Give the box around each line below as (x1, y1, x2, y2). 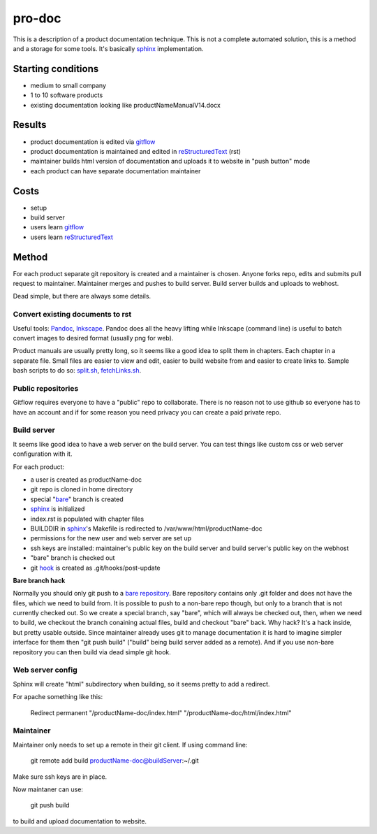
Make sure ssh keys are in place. (13, 772, 108, 781)
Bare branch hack (13, 576, 66, 584)
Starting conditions (13, 63, 99, 75)
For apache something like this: (13, 693, 103, 701)
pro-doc (13, 10, 61, 26)
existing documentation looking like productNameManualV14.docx (30, 101, 221, 109)
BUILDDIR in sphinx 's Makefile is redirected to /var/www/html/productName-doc (30, 524, 263, 533)
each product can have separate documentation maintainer (30, 166, 201, 175)
